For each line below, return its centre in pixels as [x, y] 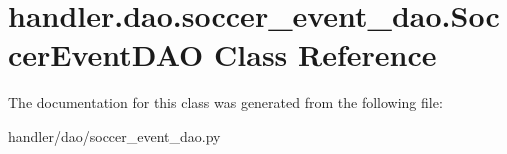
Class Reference [325, 54]
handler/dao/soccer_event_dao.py [114, 135]
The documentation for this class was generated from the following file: [225, 102]
